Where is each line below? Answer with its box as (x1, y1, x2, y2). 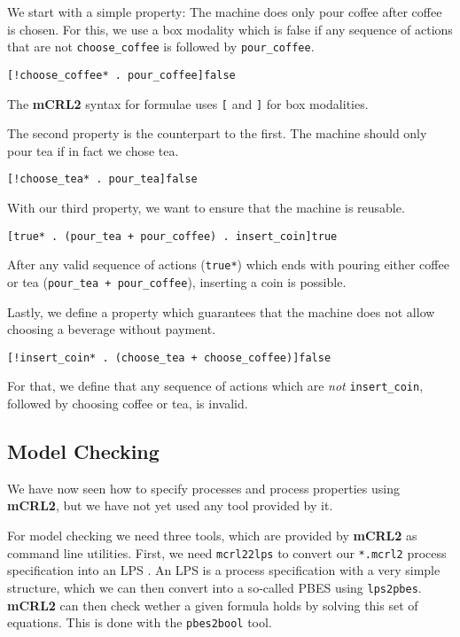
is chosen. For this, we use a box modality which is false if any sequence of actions (7, 19, 453, 38)
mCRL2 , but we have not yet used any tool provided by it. (7, 496, 333, 515)
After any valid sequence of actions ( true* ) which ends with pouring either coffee (7, 255, 449, 274)
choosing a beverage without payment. (7, 320, 216, 338)
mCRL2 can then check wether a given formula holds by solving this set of (7, 595, 418, 614)
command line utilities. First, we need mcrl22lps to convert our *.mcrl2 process (7, 543, 447, 562)
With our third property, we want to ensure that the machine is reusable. (7, 198, 405, 216)
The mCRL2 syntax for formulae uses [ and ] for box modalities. (7, 94, 369, 113)
